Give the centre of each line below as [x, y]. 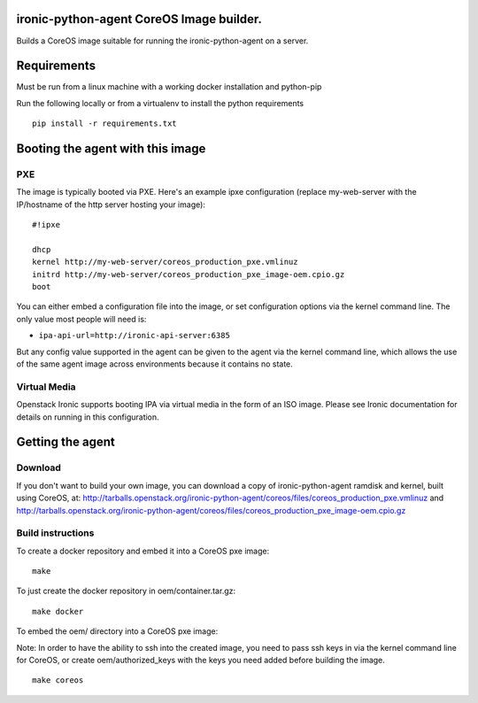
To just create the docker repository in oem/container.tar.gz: [126, 591]
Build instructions [55, 533]
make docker [58, 611]
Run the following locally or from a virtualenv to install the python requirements [160, 103]
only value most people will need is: [81, 319]
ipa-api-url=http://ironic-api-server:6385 [134, 336]
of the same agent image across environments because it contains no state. [155, 364]
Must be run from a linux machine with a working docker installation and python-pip [169, 87]
